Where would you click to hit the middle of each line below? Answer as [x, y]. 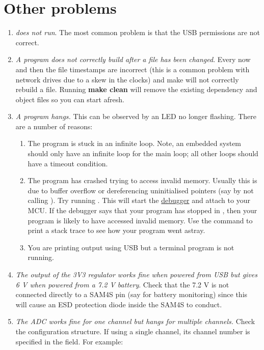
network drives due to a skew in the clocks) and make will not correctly [127, 79]
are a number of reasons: [54, 126]
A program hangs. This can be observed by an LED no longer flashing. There [136, 116]
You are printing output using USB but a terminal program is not [131, 247]
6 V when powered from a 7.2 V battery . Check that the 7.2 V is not [122, 284]
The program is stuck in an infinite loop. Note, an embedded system [135, 143]
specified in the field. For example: [69, 341]
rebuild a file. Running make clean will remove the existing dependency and [136, 89]
